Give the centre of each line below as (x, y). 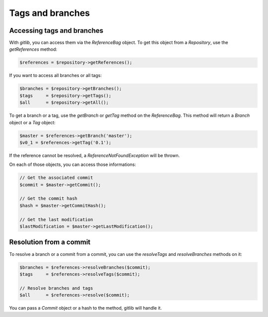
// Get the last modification (56, 219)
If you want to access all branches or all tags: (55, 76)
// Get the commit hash (49, 198)
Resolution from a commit (50, 242)
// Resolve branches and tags (56, 288)
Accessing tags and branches (56, 31)
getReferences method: (33, 49)
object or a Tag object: (32, 122)
